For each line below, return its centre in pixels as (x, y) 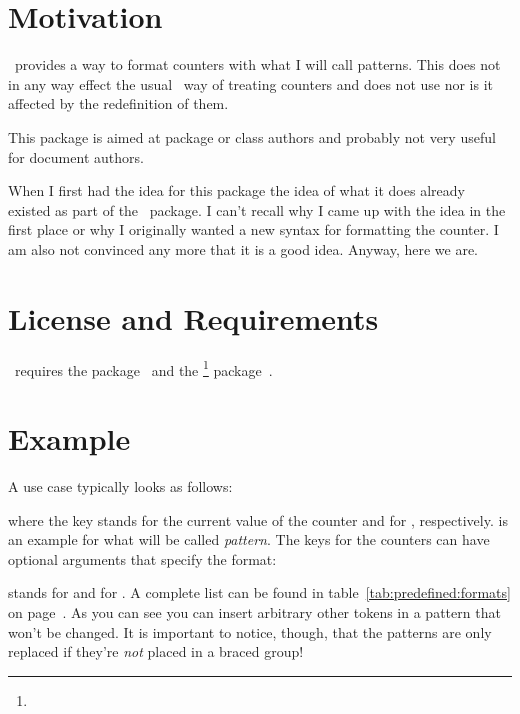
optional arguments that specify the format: (142, 558)
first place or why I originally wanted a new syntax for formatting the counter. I (253, 229)
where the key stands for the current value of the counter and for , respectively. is (258, 519)
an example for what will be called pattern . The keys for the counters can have (249, 539)
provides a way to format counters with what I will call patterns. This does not (257, 64)
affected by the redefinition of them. (118, 103)
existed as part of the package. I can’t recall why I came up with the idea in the (257, 209)
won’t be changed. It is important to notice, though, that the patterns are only (250, 631)
